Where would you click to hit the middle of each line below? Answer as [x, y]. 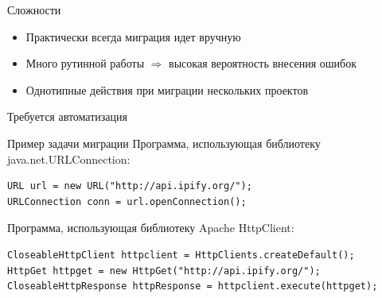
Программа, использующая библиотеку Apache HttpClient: [151, 228]
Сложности [34, 10]
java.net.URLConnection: [69, 159]
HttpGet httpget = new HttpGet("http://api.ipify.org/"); [164, 271]
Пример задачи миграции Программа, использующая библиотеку [164, 143]
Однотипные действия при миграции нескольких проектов [167, 89]
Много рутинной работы [85, 63]
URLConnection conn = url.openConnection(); [127, 201]
